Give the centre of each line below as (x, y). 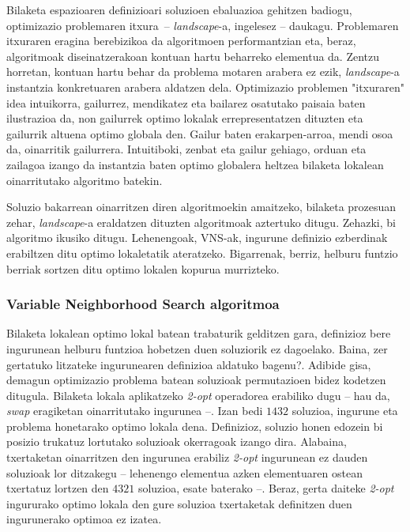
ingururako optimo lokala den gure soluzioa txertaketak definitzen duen (179, 503)
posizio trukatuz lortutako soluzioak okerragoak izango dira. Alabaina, (177, 441)
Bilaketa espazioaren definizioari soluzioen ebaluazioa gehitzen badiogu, (179, 9)
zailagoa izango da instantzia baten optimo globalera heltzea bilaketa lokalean (195, 164)
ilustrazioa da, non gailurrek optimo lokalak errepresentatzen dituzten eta (185, 118)
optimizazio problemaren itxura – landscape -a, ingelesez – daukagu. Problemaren (203, 25)
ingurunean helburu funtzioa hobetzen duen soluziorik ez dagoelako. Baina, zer (197, 348)
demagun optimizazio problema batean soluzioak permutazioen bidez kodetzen (196, 380)
